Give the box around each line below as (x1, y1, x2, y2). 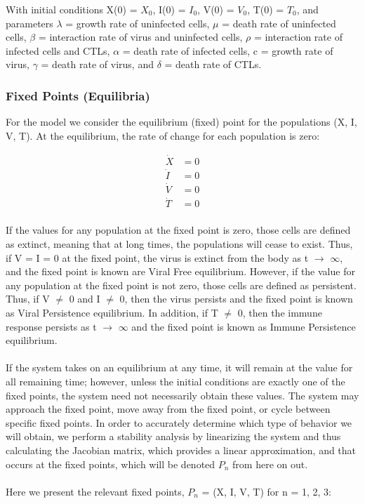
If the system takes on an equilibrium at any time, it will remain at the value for (6, 360, 353, 375)
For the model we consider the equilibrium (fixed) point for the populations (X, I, (6, 114, 357, 129)
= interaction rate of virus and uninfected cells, (38, 29, 243, 44)
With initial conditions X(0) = (6, 2, 138, 16)
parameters (6, 15, 53, 30)
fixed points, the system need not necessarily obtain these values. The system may (6, 387, 359, 402)
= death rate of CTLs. (164, 57, 262, 72)
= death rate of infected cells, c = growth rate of (122, 43, 333, 58)
